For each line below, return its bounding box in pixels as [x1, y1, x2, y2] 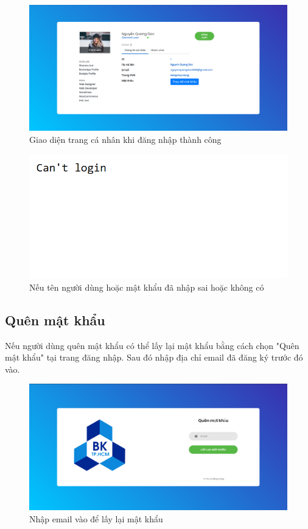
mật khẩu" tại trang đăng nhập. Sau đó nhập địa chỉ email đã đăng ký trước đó [5, 351, 303, 364]
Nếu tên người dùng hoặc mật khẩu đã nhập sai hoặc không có [29, 280, 264, 293]
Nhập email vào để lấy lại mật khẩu [29, 512, 163, 525]
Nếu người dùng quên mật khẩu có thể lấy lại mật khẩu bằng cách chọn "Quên [5, 339, 299, 351]
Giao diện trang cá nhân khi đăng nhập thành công [29, 133, 222, 146]
